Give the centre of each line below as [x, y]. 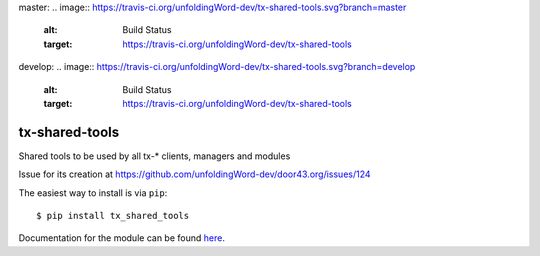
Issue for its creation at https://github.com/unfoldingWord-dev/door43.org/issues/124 [194, 174]
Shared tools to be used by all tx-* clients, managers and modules [154, 156]
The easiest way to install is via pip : [93, 192]
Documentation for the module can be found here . [121, 238]
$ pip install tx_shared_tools [113, 216]
